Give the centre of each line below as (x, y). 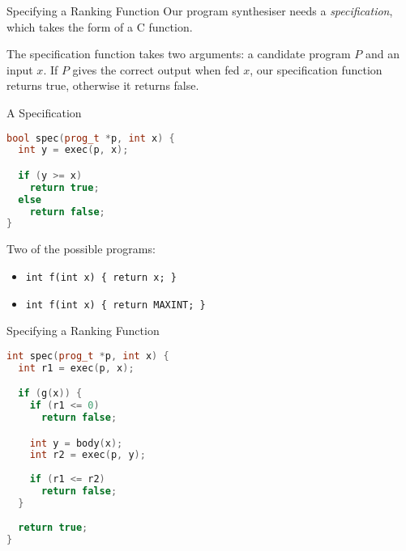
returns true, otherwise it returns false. (103, 85)
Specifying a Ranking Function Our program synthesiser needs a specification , (200, 11)
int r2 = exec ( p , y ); (88, 455)
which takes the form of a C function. (100, 26)
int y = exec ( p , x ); (73, 150)
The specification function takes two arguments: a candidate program (179, 54)
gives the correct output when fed (156, 69)
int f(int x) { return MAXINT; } (115, 305)
